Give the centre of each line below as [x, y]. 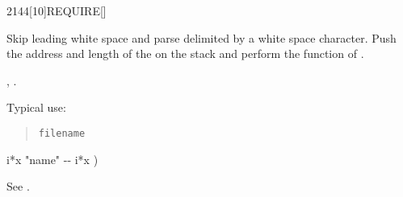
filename [62, 133]
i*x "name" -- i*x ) [52, 159]
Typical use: [36, 107]
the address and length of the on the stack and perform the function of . [185, 53]
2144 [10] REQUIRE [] [57, 10]
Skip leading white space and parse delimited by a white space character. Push [201, 37]
